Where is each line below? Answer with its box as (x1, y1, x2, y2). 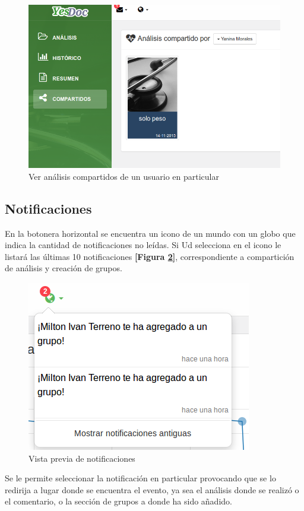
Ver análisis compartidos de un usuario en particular (28, 170, 219, 182)
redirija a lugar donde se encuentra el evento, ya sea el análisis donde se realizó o (5, 483, 299, 496)
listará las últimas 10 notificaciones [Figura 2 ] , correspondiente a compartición (5, 250, 294, 262)
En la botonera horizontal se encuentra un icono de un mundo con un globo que (5, 227, 296, 239)
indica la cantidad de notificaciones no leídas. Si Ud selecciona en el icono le (5, 239, 281, 251)
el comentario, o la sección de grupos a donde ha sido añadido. (5, 495, 232, 507)
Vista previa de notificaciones (28, 452, 135, 464)
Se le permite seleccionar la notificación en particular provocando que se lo (5, 472, 276, 484)
